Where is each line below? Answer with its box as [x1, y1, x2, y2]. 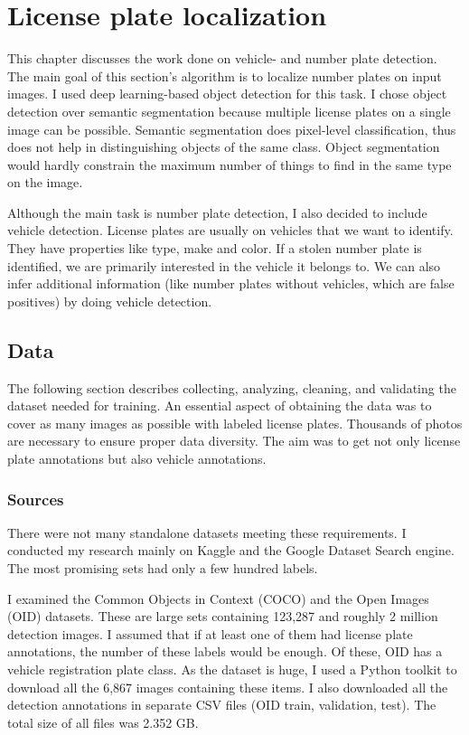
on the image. [7, 173, 83, 192]
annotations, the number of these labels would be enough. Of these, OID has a [7, 642, 443, 661]
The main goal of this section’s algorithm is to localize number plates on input [7, 66, 442, 85]
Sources [7, 487, 64, 510]
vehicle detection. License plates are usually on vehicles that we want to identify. [7, 221, 454, 240]
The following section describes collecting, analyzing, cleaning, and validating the [7, 378, 456, 397]
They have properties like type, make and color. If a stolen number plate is [7, 239, 422, 258]
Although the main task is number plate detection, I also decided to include [7, 203, 427, 221]
